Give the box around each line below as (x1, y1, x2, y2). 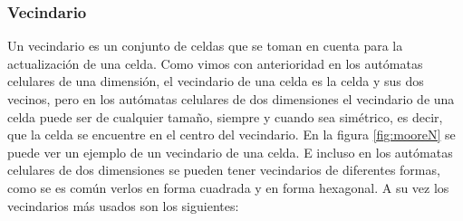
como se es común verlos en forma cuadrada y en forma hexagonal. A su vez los (7, 178, 449, 197)
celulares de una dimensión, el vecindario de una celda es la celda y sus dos (7, 72, 424, 91)
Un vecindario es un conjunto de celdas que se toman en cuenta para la (7, 36, 403, 55)
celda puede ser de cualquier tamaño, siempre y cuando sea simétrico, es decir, (7, 107, 443, 126)
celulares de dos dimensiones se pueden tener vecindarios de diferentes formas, (7, 160, 440, 179)
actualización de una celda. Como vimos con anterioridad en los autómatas (7, 53, 423, 72)
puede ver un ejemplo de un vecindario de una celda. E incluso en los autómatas (7, 142, 453, 161)
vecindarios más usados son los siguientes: (7, 196, 239, 215)
